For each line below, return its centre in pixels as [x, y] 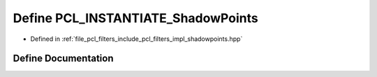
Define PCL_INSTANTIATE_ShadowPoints [135, 18]
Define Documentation [63, 59]
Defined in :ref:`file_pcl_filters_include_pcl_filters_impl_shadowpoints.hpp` [136, 39]
